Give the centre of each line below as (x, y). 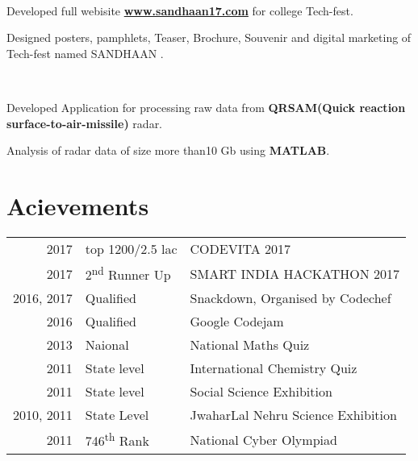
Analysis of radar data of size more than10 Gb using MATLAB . (168, 150)
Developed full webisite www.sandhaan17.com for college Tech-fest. (180, 10)
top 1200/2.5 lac (131, 248)
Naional (107, 345)
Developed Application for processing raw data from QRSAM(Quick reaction (206, 107)
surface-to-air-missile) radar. (85, 123)
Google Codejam (237, 322)
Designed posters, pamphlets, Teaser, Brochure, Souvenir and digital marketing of (209, 37)
